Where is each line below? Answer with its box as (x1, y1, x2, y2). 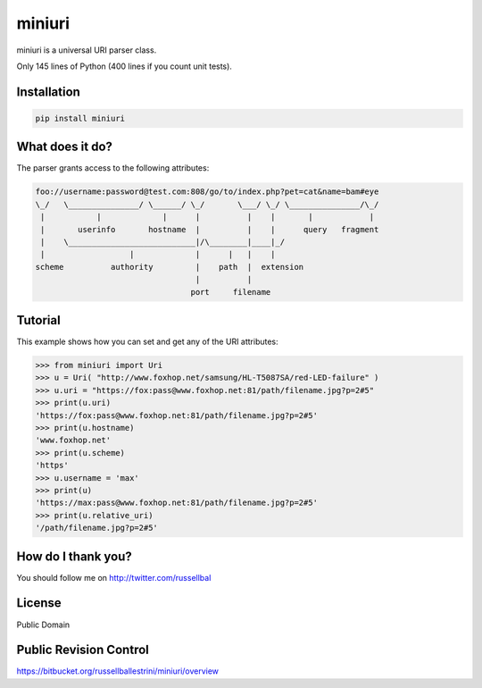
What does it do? (16, 139, 113, 155)
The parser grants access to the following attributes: (16, 163, 210, 173)
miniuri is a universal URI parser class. (16, 45, 157, 55)
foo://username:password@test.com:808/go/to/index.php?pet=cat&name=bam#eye (35, 187, 379, 197)
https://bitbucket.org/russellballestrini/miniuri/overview (16, 666, 219, 676)
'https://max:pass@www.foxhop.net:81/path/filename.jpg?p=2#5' (35, 498, 319, 508)
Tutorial (16, 313, 62, 328)
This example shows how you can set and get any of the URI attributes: (16, 336, 278, 348)
